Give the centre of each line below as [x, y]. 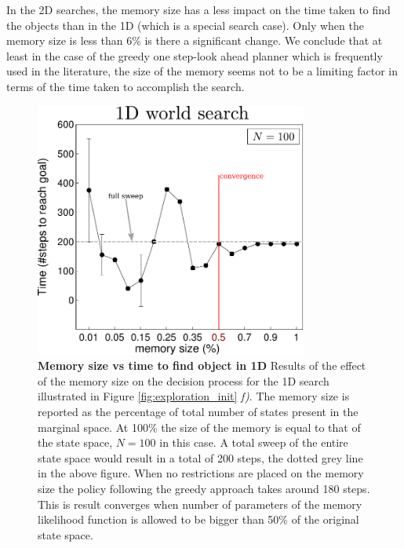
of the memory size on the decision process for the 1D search [184, 380]
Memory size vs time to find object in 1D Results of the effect [202, 365]
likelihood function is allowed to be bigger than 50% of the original [198, 519]
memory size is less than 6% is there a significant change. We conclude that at [195, 40]
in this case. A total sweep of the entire [254, 442]
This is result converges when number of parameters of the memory [200, 504]
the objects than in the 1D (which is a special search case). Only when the [185, 25]
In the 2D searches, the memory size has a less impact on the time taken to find [198, 9]
